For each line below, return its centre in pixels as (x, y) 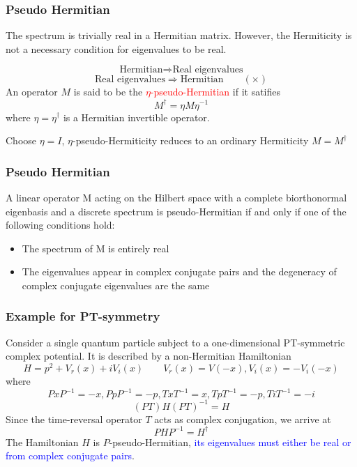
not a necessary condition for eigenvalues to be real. (116, 48)
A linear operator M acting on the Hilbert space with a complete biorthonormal (176, 197)
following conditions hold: (60, 225)
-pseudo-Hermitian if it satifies (215, 92)
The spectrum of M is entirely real (96, 248)
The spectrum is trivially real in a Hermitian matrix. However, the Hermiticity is (179, 35)
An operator (32, 92)
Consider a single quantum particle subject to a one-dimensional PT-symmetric (175, 342)
